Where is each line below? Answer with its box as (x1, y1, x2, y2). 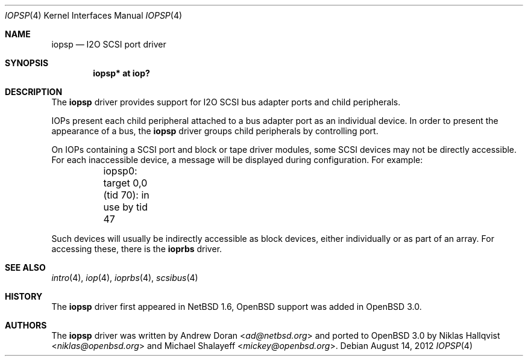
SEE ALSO (5, 262, 46, 273)
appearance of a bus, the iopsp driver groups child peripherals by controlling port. (51, 126, 379, 136)
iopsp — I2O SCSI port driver (51, 39, 166, 49)
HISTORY (5, 291, 43, 301)
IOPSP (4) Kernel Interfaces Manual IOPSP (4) (5, 10, 183, 20)
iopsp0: (103, 165, 137, 177)
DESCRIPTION (5, 87, 63, 97)
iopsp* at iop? (93, 68, 150, 78)
